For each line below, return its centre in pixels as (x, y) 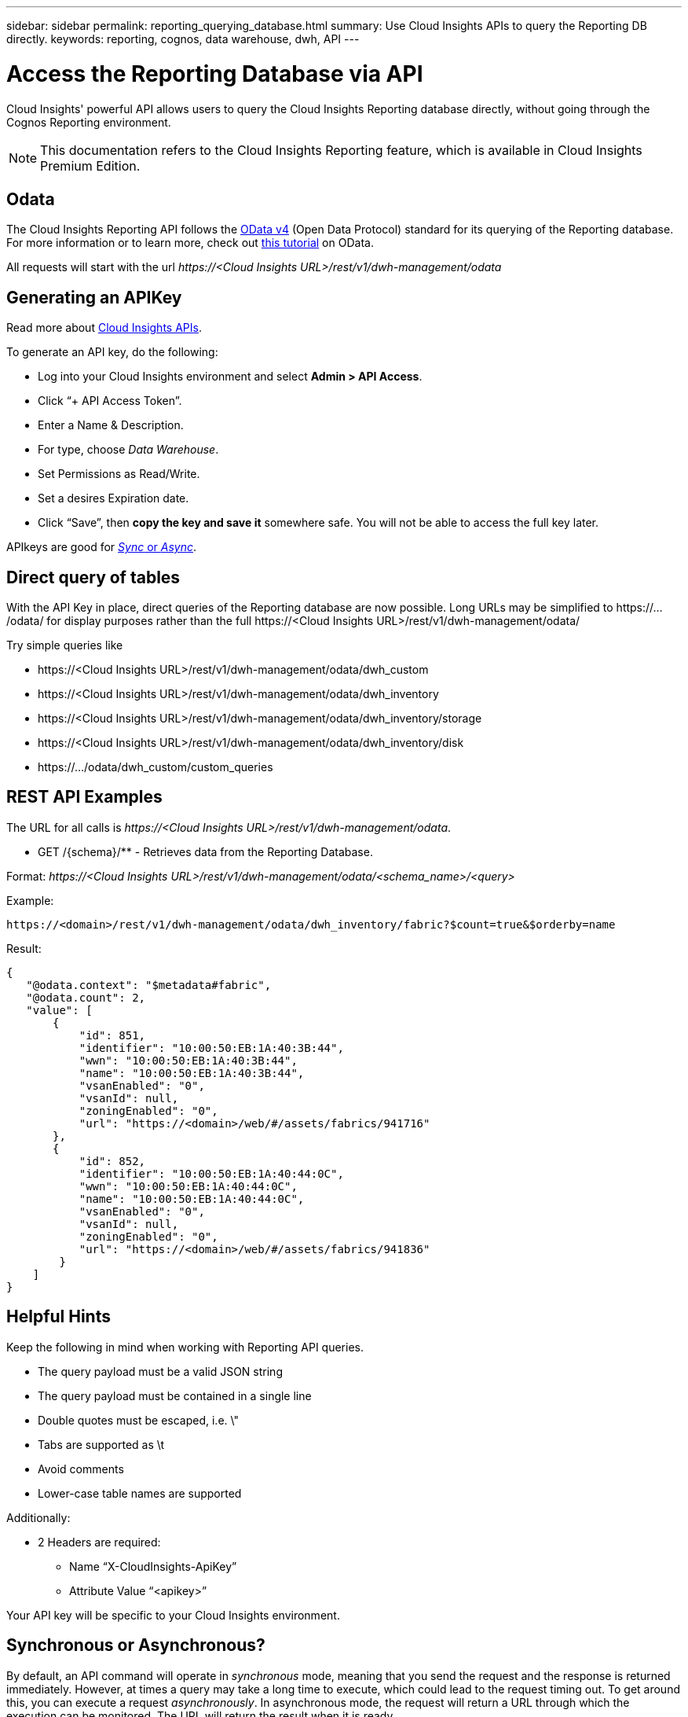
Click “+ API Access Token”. (110, 401)
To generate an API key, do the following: (112, 352)
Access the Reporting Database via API (215, 74)
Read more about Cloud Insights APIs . (104, 328)
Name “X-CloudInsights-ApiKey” (153, 1566)
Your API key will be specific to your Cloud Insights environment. (173, 1615)
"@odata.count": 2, (86, 997)
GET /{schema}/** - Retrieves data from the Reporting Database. (205, 851)
